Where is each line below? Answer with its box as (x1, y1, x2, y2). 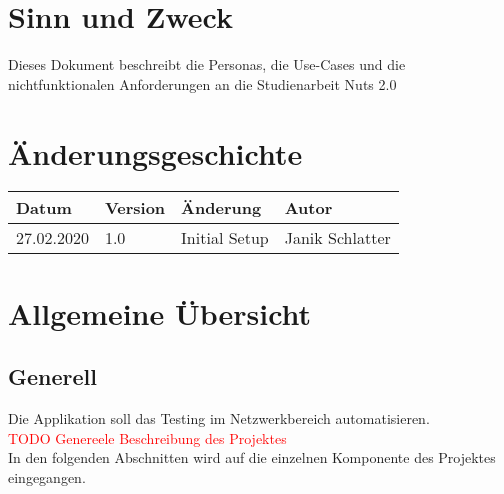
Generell (8, 361, 97, 392)
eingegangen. (8, 466, 86, 487)
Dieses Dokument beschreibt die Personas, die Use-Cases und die (8, 54, 406, 75)
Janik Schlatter (284, 226, 391, 250)
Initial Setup (181, 226, 269, 250)
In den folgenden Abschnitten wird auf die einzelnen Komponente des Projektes (8, 447, 496, 468)
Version (104, 196, 166, 220)
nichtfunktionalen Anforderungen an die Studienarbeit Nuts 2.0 (8, 73, 397, 94)
